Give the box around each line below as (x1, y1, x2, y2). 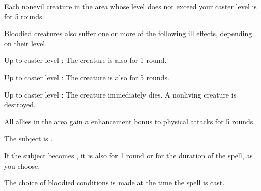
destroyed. (4, 99, 36, 110)
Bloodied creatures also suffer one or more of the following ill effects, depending (4, 28, 252, 39)
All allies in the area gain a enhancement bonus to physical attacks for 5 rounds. (4, 116, 255, 126)
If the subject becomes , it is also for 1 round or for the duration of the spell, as (4, 150, 253, 161)
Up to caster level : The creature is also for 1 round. (4, 55, 167, 66)
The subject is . (4, 133, 53, 144)
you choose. (4, 160, 40, 171)
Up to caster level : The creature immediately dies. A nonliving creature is (4, 89, 237, 100)
